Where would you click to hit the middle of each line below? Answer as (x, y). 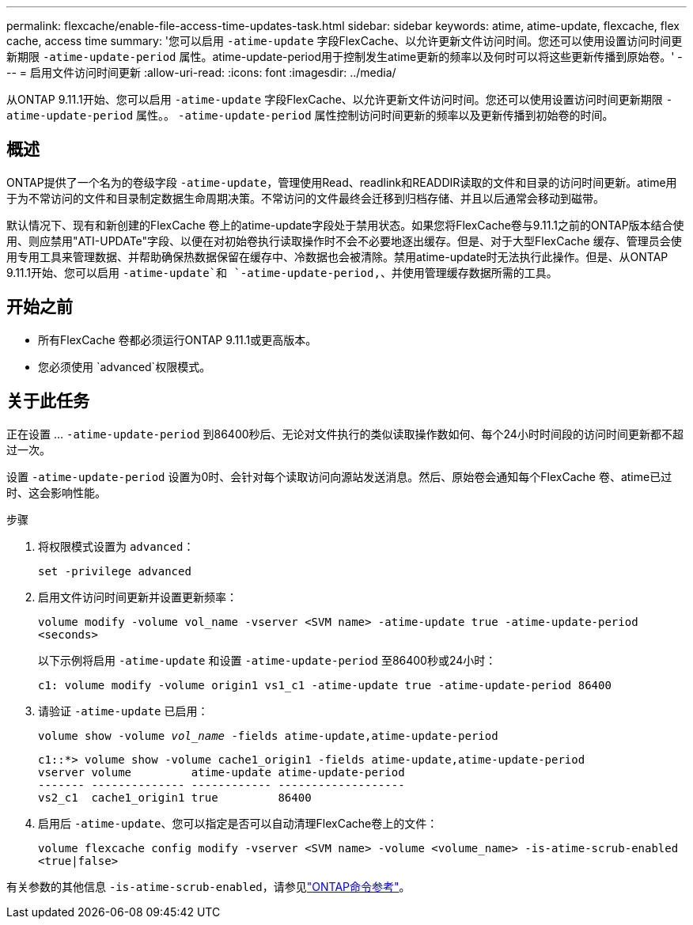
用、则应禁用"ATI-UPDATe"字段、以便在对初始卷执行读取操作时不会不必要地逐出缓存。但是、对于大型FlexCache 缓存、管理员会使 (344, 241)
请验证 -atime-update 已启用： (123, 711)
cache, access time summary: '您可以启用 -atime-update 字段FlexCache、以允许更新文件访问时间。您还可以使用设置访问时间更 (345, 41)
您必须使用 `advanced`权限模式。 (125, 366)
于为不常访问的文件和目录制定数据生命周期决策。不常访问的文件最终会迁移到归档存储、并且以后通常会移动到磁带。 (305, 198)
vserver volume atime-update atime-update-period (222, 772)
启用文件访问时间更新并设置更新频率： (138, 597)
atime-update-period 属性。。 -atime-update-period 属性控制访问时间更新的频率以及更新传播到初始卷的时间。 (310, 115)
